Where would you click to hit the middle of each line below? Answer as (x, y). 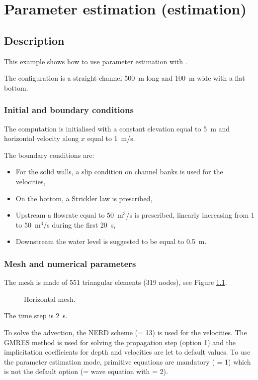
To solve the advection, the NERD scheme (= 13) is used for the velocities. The (126, 332)
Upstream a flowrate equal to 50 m (69, 215)
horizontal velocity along (42, 138)
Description (34, 40)
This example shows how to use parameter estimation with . (96, 61)
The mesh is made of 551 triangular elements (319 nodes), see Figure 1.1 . (116, 282)
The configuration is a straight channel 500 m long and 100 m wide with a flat (125, 78)
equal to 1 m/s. (111, 138)
